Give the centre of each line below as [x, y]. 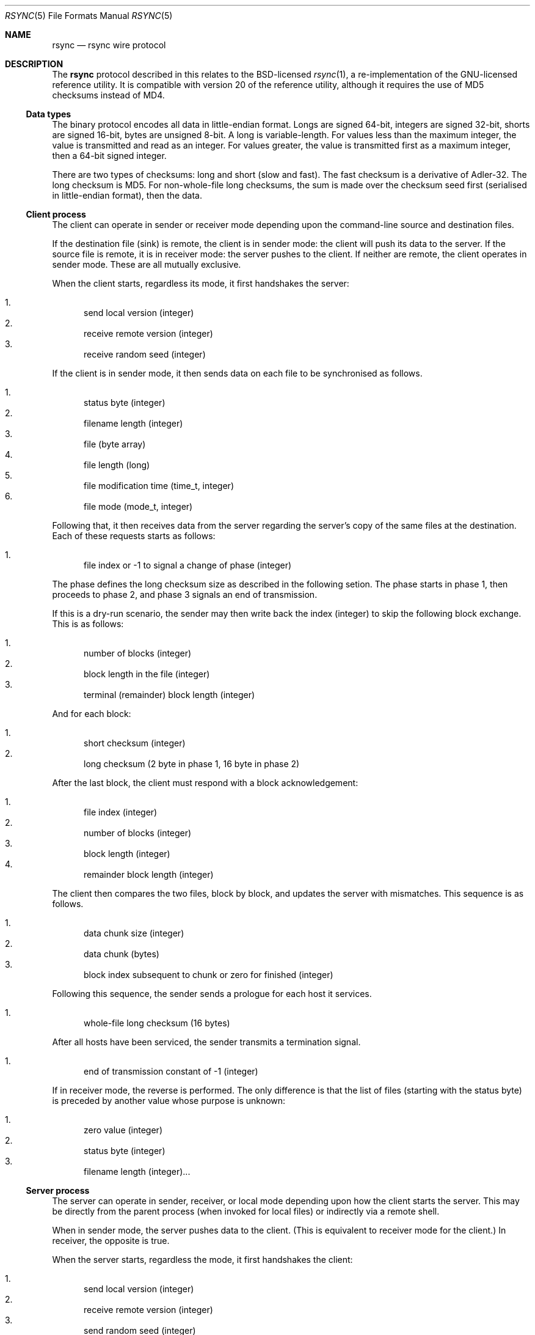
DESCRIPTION [34, 64]
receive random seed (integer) [145, 354]
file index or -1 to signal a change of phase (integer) [188, 565]
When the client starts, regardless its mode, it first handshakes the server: [201, 283]
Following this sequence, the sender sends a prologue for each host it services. [212, 994]
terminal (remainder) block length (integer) [169, 695]
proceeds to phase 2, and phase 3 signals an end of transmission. [185, 594]
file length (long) [117, 465]
